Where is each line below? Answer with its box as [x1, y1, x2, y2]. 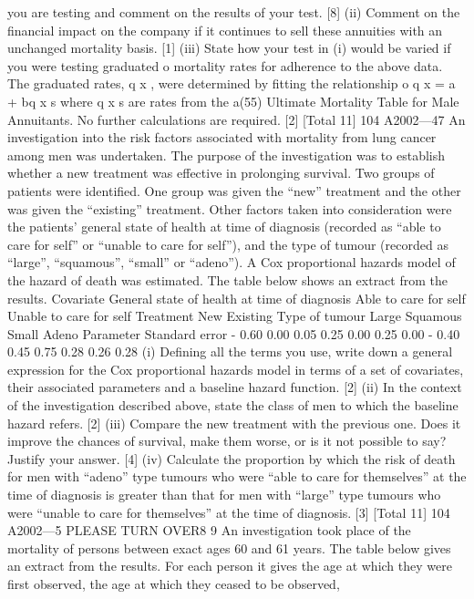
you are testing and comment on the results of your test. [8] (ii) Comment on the [7, 3, 460, 21]
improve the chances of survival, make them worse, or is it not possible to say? [7, 431, 447, 450]
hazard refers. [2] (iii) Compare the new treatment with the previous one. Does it [7, 413, 461, 432]
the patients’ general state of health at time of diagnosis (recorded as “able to [7, 217, 441, 236]
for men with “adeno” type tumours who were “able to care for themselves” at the [7, 467, 467, 486]
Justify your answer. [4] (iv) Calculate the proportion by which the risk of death [7, 449, 456, 468]
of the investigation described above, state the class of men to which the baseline [7, 396, 459, 415]
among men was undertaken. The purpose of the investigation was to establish [7, 145, 446, 164]
